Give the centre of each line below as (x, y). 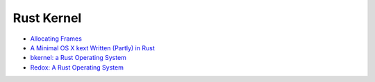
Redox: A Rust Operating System (77, 67)
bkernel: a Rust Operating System (78, 58)
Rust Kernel (47, 18)
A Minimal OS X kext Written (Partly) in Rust (93, 48)
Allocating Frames (56, 39)
